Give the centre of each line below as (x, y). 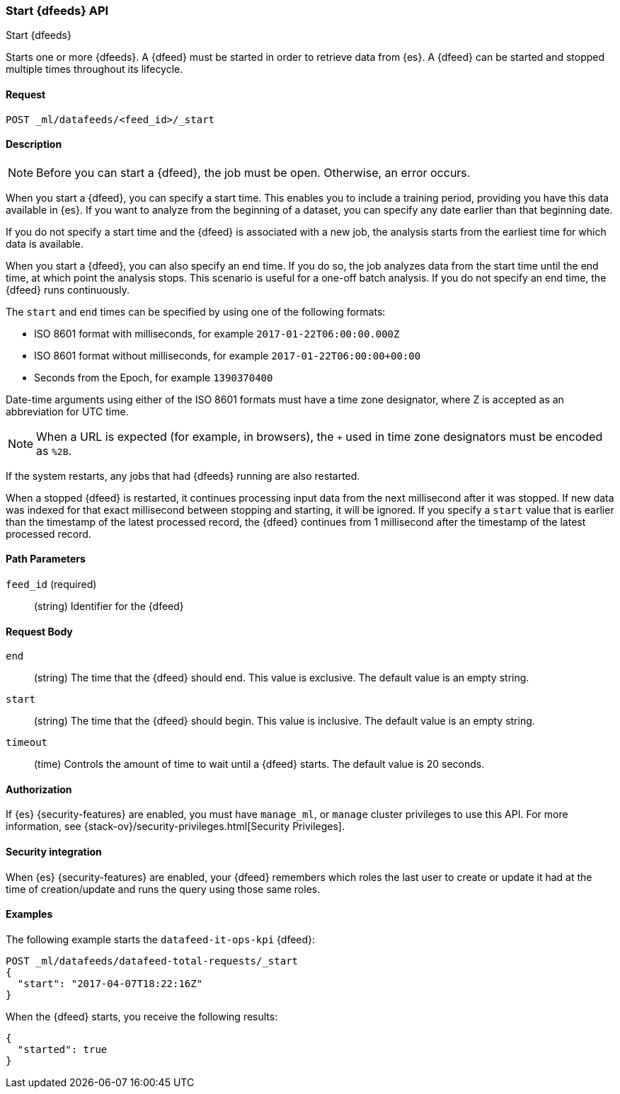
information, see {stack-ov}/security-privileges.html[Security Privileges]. (175, 827)
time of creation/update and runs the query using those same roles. (163, 889)
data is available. (45, 243)
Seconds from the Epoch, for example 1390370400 (154, 377)
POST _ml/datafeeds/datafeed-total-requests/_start (152, 961)
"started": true (62, 1049)
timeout (27, 743)
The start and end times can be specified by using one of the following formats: (196, 311)
